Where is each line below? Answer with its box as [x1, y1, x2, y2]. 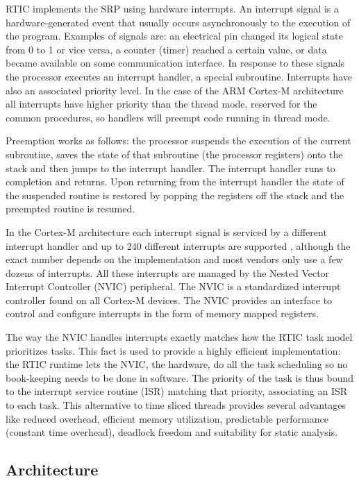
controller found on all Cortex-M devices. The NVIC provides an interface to [6, 292, 333, 307]
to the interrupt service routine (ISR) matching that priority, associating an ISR [6, 384, 348, 398]
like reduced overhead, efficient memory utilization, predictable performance [6, 411, 328, 425]
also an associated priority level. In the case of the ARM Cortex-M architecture [6, 83, 344, 97]
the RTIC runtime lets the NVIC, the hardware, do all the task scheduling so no [6, 357, 348, 371]
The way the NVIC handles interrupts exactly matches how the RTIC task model [6, 330, 353, 344]
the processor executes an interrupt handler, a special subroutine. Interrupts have [6, 69, 352, 83]
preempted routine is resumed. [6, 201, 135, 216]
